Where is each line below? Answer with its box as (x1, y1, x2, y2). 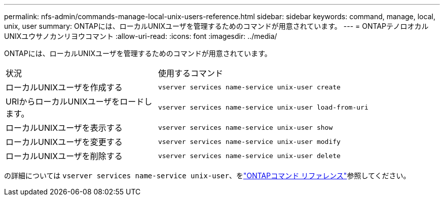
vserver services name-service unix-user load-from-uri (158, 103, 368, 111)
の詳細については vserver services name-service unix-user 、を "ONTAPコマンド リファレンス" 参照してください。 (4, 171, 411, 180)
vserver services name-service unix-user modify (158, 137, 341, 145)
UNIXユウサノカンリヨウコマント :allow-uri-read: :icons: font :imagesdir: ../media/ (4, 32, 277, 40)
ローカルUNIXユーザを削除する (6, 151, 123, 161)
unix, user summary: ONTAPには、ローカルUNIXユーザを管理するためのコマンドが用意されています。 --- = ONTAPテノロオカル (4, 22, 429, 30)
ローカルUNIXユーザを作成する (6, 82, 123, 92)
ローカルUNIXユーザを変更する (6, 137, 123, 147)
